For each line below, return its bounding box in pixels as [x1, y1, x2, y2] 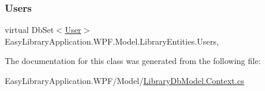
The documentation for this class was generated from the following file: [5, 55, 261, 67]
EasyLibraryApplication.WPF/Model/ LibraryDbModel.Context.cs [5, 75, 244, 86]
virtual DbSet [5, 23, 54, 36]
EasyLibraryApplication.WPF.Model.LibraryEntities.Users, [5, 35, 219, 47]
